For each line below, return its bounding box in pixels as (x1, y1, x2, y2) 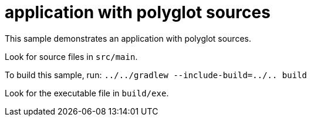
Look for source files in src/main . (5, 51, 138, 62)
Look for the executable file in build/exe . (5, 88, 169, 98)
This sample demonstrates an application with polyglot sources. (5, 33, 251, 43)
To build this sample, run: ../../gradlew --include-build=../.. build (5, 69, 307, 80)
